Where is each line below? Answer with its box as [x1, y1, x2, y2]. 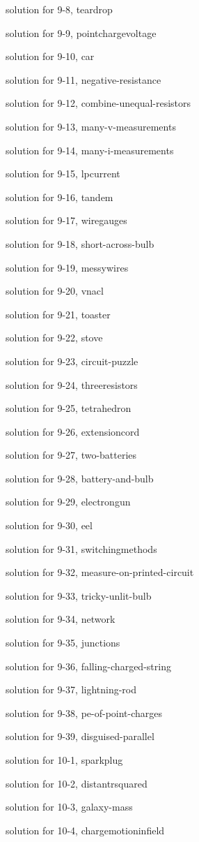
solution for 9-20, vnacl [6, 283, 104, 298]
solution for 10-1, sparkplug [6, 753, 123, 767]
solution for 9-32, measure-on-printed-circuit [6, 565, 194, 579]
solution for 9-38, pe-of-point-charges [6, 705, 163, 720]
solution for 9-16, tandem [6, 189, 113, 204]
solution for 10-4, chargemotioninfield [6, 822, 165, 837]
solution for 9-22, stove [6, 330, 103, 345]
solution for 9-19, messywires [6, 260, 129, 274]
